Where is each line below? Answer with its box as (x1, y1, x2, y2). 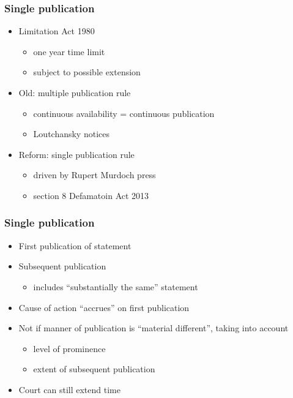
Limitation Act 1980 (18, 24, 95, 37)
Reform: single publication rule (18, 148, 135, 160)
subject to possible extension (33, 66, 141, 78)
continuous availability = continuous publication (33, 107, 215, 119)
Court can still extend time (18, 383, 121, 396)
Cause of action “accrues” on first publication (18, 301, 190, 314)
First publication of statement (18, 239, 132, 252)
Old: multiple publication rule (18, 86, 131, 99)
